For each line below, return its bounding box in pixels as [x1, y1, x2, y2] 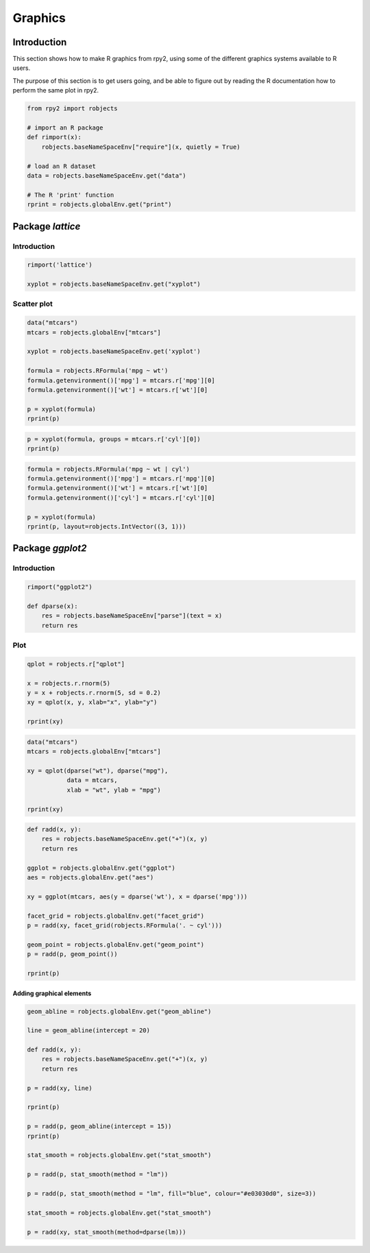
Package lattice [12, 220, 81, 232]
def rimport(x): [27, 134, 82, 141]
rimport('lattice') [27, 261, 92, 269]
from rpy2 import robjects [27, 105, 118, 112]
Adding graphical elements [12, 989, 92, 997]
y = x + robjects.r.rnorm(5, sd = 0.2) [27, 689, 161, 697]
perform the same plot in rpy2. [12, 86, 99, 95]
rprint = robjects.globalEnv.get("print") [27, 201, 172, 208]
